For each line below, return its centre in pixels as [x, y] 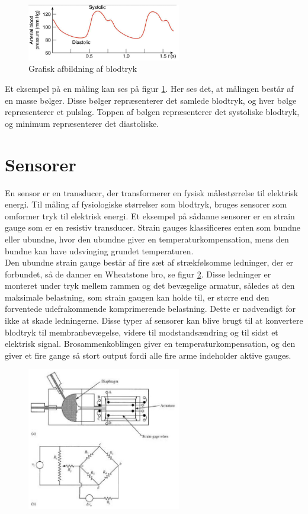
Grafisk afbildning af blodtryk [83, 68]
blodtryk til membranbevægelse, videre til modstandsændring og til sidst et [142, 332]
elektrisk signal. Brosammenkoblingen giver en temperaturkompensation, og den [150, 344]
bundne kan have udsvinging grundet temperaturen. [99, 250]
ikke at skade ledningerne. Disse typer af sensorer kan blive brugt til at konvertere [154, 320]
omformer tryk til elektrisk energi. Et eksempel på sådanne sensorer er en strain [150, 216]
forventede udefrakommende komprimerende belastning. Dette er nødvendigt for [150, 309]
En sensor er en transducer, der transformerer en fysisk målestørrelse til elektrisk [152, 192]
